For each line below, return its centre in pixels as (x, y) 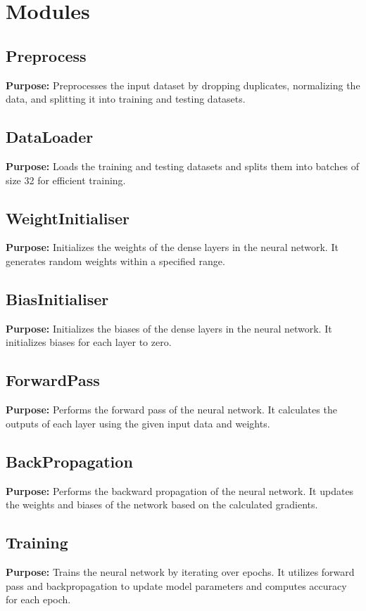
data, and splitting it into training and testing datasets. (126, 99)
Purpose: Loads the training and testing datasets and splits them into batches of (183, 166)
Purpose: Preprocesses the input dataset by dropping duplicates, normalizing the (183, 85)
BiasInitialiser (57, 298)
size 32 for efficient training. (66, 180)
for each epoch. (38, 599)
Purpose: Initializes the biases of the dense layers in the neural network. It (169, 328)
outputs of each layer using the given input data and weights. (138, 423)
